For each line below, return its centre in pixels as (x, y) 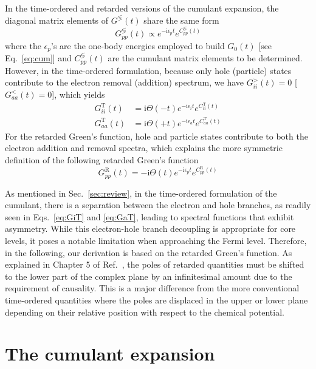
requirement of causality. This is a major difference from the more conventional (152, 288)
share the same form (181, 20)
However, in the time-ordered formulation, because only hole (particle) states (148, 70)
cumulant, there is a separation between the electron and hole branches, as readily (158, 205)
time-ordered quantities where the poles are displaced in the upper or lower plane (156, 300)
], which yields (78, 94)
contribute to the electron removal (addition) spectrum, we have (124, 82)
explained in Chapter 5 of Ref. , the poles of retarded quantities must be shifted (155, 264)
